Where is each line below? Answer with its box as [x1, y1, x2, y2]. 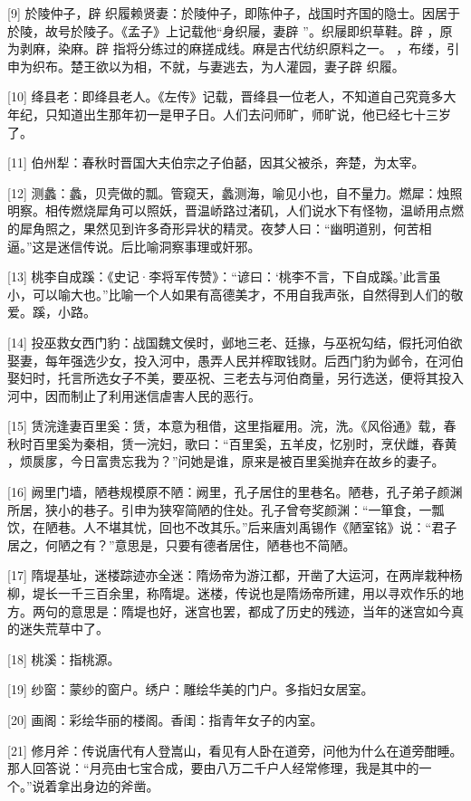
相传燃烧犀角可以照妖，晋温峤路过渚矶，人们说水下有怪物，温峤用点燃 [44, 201, 464, 220]
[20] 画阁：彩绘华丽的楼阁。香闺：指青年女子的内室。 [7, 710, 323, 729]
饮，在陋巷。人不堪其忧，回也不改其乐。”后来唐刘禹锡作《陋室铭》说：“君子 [7, 518, 457, 537]
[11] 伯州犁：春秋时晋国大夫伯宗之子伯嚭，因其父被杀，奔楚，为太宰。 [7, 153, 425, 172]
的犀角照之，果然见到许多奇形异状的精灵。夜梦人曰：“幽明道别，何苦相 [7, 218, 432, 237]
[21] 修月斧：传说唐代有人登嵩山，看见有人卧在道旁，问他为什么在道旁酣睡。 [7, 740, 463, 759]
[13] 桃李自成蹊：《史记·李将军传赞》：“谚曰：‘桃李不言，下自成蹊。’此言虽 [7, 267, 441, 286]
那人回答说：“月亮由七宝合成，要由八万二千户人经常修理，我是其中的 [7, 758, 419, 777]
